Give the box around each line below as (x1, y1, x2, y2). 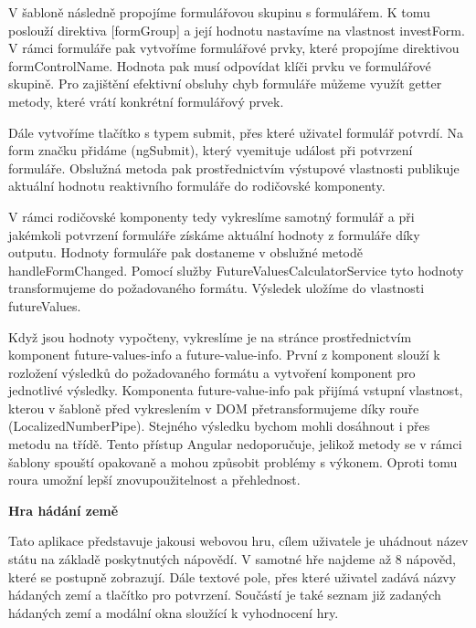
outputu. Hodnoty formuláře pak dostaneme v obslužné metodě (8, 243, 363, 262)
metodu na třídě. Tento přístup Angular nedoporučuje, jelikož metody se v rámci (8, 434, 462, 454)
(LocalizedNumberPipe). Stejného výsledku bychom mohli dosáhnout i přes (8, 416, 430, 435)
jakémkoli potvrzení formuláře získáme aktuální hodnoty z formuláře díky (8, 225, 420, 244)
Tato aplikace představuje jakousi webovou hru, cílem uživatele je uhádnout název (8, 531, 469, 550)
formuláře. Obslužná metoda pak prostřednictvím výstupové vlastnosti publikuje (8, 158, 460, 177)
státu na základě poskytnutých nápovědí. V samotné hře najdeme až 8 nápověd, (8, 549, 456, 569)
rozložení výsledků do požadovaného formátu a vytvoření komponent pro (8, 362, 416, 382)
